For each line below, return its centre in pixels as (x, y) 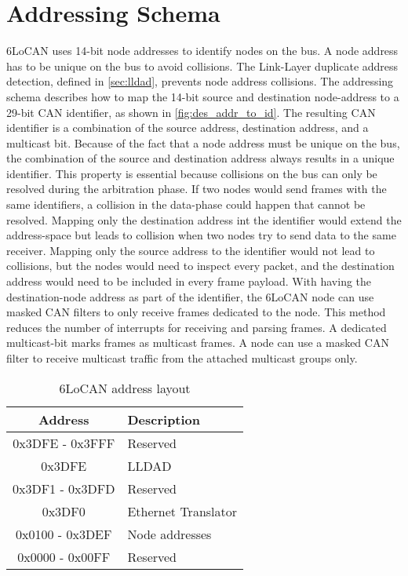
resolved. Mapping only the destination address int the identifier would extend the (204, 219)
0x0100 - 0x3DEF (64, 534)
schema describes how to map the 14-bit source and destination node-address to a (203, 96)
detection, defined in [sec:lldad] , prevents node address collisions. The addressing (200, 81)
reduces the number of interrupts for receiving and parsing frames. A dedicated (197, 327)
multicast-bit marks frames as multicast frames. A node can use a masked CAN (198, 343)
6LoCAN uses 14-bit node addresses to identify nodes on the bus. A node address (202, 51)
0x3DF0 (64, 511)
